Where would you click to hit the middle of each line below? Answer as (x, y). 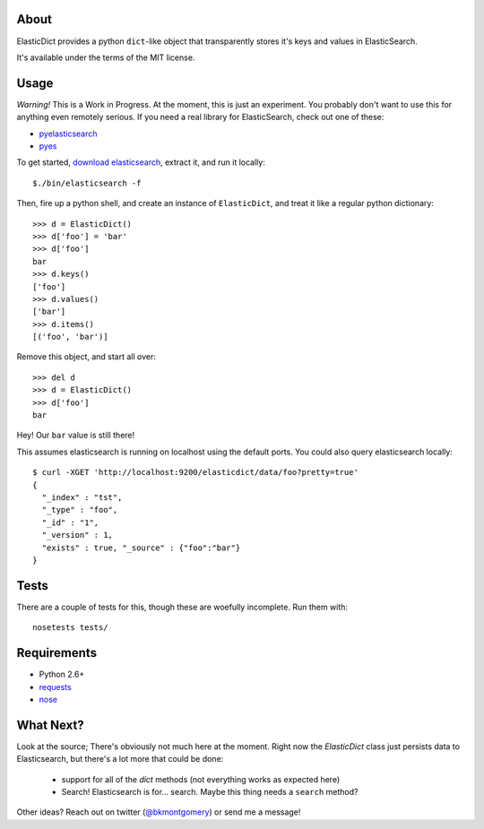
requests (55, 687)
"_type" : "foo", (80, 510)
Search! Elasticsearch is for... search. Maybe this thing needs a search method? (210, 791)
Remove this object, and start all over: (86, 357)
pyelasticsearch (68, 134)
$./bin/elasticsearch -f (87, 183)
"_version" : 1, (78, 535)
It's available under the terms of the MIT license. (106, 57)
